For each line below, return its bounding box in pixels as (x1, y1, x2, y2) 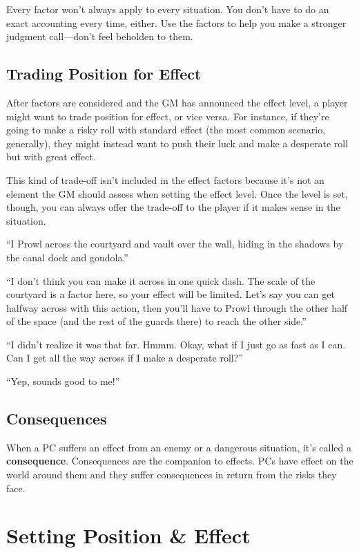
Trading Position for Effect (6, 63, 202, 84)
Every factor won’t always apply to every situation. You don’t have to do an (6, 2, 329, 16)
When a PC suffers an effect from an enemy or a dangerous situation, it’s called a (6, 440, 352, 454)
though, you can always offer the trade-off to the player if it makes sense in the (6, 200, 340, 214)
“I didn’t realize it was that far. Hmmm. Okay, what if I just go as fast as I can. (6, 337, 346, 351)
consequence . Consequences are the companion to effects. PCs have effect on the (6, 453, 353, 468)
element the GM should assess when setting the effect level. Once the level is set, (6, 186, 348, 200)
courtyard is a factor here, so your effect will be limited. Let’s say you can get (6, 287, 335, 301)
